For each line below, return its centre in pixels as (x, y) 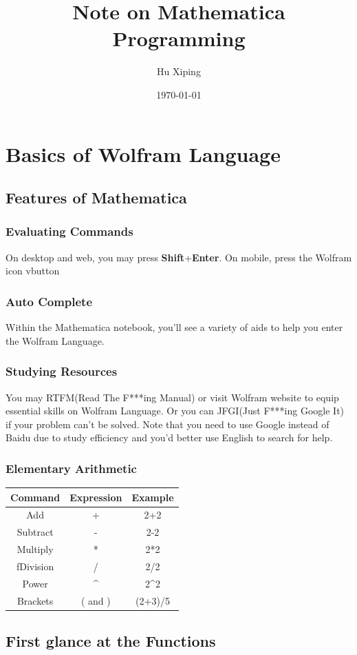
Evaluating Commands (69, 231)
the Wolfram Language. (55, 340)
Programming (179, 38)
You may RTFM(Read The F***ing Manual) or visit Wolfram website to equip (172, 397)
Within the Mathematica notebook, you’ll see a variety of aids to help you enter (174, 327)
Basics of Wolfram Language (143, 153)
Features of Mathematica (96, 198)
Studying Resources (62, 371)
